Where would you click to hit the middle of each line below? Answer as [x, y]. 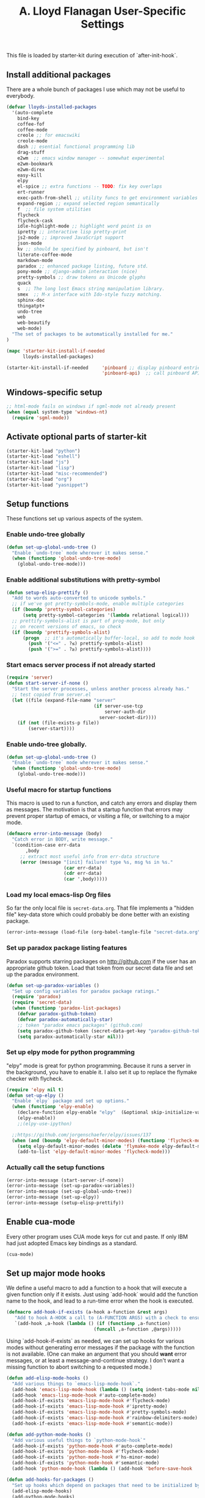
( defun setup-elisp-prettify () [47, 593]
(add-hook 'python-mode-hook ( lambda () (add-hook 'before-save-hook [102, 1469]
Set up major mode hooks [56, 1273]
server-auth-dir [125, 712]
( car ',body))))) [86, 879]
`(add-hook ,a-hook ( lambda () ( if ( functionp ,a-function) [92, 1324]
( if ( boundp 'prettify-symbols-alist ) [61, 632]
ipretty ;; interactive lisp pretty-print [72, 232]
